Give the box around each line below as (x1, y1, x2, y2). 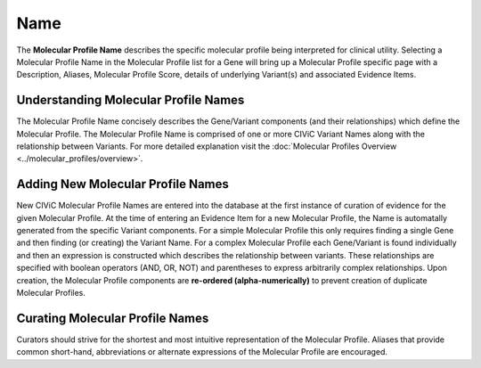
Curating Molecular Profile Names (16, 310, 209, 325)
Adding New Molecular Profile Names (16, 176, 229, 192)
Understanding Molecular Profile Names (16, 93, 245, 108)
